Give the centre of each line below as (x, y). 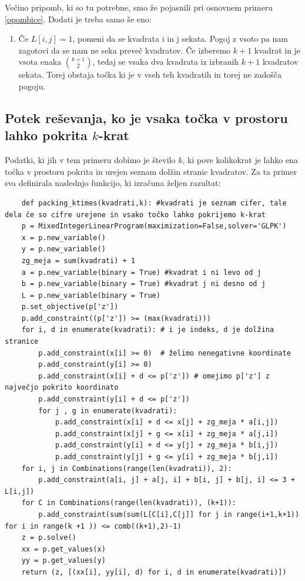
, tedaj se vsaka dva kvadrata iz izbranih (166, 62)
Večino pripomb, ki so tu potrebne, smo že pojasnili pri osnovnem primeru (139, 7)
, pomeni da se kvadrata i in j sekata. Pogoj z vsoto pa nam (180, 39)
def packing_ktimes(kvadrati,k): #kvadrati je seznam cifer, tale (154, 203)
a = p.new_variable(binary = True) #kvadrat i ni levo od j (141, 272)
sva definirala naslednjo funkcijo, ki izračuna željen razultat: (113, 183)
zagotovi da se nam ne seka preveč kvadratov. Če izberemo (125, 50)
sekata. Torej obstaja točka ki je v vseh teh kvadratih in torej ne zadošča (150, 74)
